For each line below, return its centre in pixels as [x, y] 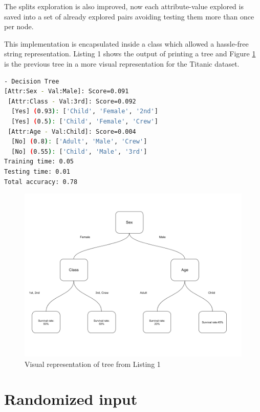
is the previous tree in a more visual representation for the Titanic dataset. [122, 63]
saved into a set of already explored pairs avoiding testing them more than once [129, 16]
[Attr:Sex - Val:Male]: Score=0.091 [67, 91]
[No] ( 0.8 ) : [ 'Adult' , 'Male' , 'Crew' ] [79, 142]
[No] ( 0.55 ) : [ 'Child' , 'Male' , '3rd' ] [79, 151]
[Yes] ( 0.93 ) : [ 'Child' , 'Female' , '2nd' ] [85, 111]
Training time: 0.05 [39, 162]
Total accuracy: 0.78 [41, 182]
